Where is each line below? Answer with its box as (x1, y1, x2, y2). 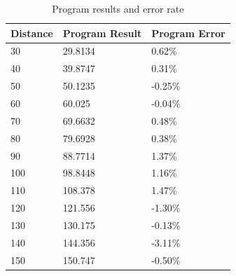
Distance (11, 25, 53, 40)
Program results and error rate (52, 1, 184, 15)
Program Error (151, 25, 225, 40)
